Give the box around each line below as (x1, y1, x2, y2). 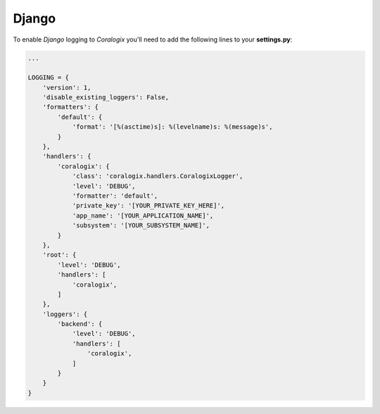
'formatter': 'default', (72, 192, 158, 200)
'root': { (42, 251, 77, 259)
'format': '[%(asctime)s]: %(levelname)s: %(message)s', (72, 123, 273, 131)
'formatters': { (42, 103, 99, 111)
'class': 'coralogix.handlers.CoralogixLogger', (72, 172, 243, 180)
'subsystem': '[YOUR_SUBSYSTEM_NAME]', (72, 222, 210, 230)
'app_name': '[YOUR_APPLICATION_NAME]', (72, 211, 214, 220)
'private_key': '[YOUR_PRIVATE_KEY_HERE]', (72, 201, 225, 210)
